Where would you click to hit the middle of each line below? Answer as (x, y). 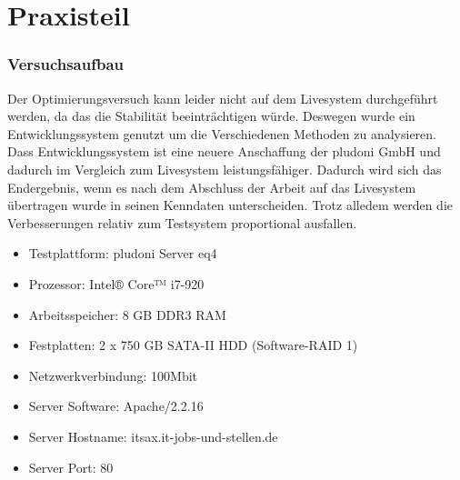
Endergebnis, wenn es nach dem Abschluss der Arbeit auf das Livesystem (212, 187)
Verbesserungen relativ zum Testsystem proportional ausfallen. (182, 222)
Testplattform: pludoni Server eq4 (123, 253)
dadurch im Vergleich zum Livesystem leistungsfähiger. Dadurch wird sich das (225, 169)
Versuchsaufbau (66, 64)
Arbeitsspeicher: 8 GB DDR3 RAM (127, 314)
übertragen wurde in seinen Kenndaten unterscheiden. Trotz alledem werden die (230, 205)
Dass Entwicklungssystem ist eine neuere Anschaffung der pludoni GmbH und (224, 151)
